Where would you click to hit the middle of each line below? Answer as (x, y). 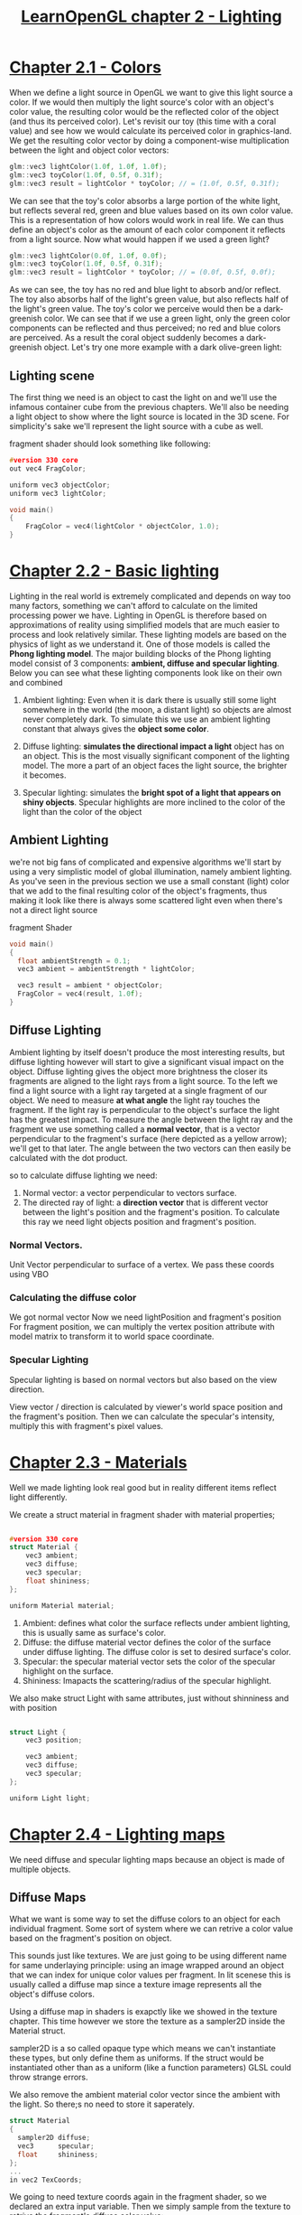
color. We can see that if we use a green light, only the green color (167, 319)
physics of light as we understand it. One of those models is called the (140, 644)
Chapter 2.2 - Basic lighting (114, 571)
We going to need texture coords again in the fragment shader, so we (138, 2197)
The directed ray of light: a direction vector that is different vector (145, 1202)
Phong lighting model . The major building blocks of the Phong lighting (141, 653)
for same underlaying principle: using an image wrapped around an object (147, 1966)
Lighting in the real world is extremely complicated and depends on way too (150, 596)
